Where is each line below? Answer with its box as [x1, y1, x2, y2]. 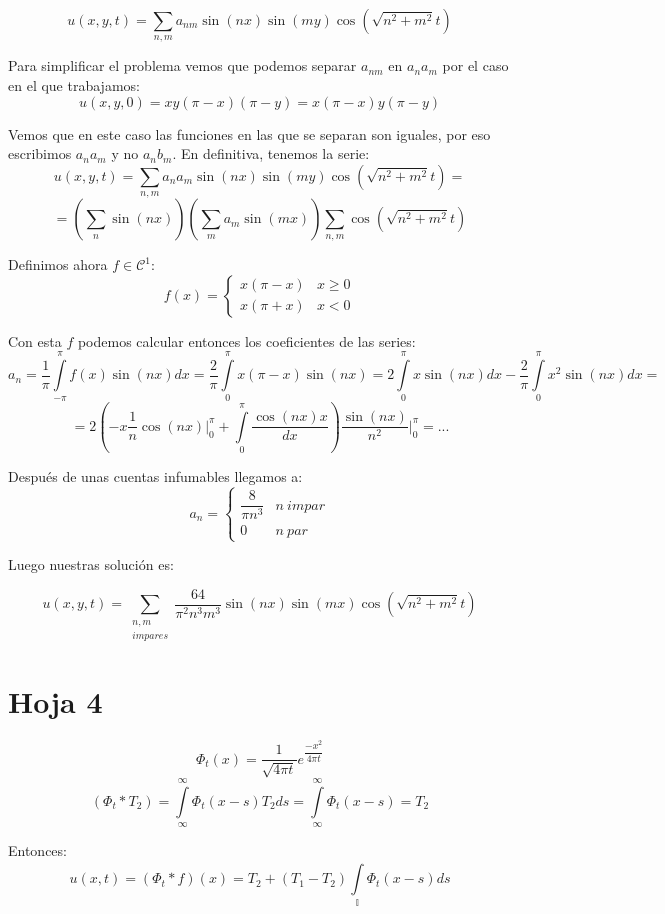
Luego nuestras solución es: [8, 554, 174, 575]
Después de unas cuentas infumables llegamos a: [8, 466, 303, 487]
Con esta [8, 330, 62, 351]
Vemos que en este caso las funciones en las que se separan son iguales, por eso [8, 123, 491, 144]
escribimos [8, 143, 72, 164]
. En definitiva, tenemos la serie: [172, 143, 370, 164]
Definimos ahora [8, 254, 108, 275]
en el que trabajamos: [8, 74, 140, 95]
